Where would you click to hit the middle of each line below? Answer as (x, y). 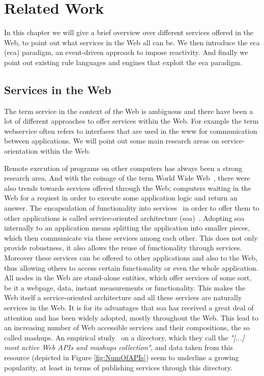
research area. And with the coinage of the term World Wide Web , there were (127, 178)
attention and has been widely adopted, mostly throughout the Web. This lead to (131, 317)
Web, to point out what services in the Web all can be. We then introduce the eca (132, 42)
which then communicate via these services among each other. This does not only (131, 237)
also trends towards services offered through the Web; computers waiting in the (128, 187)
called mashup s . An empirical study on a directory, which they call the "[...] (124, 337)
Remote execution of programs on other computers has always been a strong (123, 168)
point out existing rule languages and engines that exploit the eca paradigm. (123, 62)
